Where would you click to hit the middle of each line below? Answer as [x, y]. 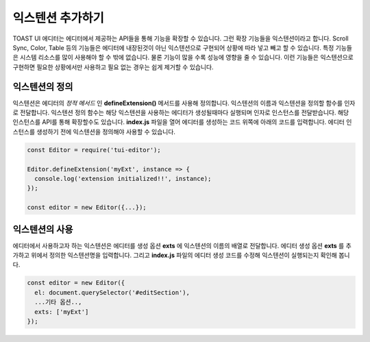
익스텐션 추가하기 [58, 18]
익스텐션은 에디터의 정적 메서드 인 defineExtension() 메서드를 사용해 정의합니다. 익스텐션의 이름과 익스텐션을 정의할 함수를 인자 [184, 103]
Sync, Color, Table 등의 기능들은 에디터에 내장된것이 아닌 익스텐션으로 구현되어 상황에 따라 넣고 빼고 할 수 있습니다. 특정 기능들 [183, 47]
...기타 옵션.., [58, 302]
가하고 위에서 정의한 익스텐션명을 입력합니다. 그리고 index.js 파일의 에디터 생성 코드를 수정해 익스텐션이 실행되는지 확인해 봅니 [181, 255]
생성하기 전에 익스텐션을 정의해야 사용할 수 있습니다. [106, 132]
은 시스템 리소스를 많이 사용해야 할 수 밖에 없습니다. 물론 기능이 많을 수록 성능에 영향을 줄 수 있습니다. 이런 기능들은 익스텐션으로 [183, 58]
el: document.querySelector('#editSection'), [112, 292]
